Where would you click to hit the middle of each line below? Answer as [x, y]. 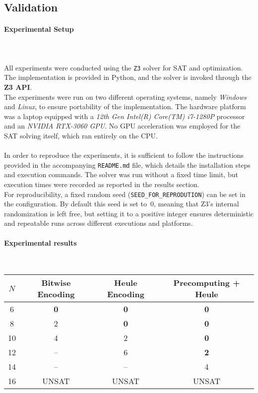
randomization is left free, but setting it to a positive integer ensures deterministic [129, 213]
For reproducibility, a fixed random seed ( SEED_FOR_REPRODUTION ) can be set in [125, 194]
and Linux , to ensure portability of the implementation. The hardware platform [125, 106]
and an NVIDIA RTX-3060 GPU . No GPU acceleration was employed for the [122, 126]
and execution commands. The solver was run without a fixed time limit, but [121, 174]
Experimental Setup [39, 29]
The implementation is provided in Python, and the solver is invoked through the [128, 77]
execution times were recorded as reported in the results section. [102, 184]
